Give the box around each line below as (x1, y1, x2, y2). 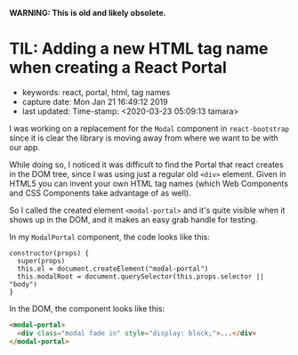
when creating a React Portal (9, 58, 227, 78)
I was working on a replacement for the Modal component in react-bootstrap (9, 123, 290, 133)
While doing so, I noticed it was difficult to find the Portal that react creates (9, 159, 284, 170)
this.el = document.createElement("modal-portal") (17, 264, 209, 273)
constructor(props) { (9, 248, 90, 257)
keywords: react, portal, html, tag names (21, 86, 171, 97)
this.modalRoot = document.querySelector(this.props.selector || (17, 271, 265, 281)
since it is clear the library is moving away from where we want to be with (9, 133, 278, 143)
